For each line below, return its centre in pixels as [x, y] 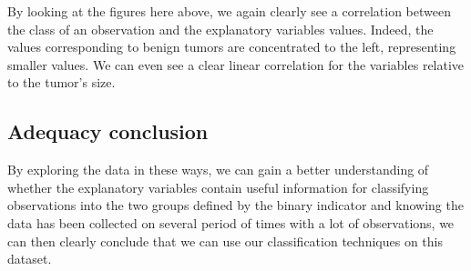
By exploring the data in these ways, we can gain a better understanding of [218, 170]
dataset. [30, 259]
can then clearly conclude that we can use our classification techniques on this [225, 241]
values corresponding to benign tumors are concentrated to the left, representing [232, 47]
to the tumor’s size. [61, 82]
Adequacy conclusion [108, 131]
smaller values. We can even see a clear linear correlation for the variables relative [236, 64]
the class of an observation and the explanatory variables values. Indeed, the [220, 29]
